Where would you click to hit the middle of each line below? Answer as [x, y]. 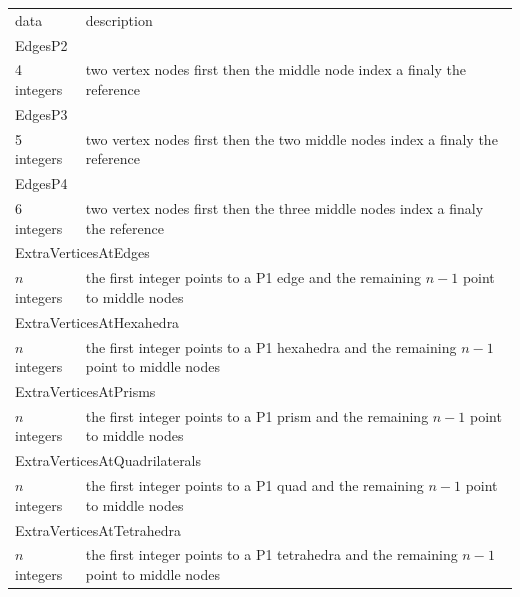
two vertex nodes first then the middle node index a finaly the [275, 69]
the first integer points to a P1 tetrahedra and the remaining [271, 554]
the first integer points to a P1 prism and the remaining [257, 415]
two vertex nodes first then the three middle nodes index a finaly [284, 208]
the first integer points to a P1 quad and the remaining [254, 485]
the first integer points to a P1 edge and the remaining [253, 277]
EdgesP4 [41, 183]
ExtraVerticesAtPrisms [85, 391]
